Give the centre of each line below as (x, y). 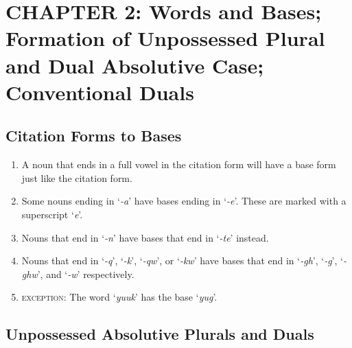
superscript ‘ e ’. (52, 214)
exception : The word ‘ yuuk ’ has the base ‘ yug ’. (119, 297)
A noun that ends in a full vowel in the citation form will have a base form (179, 164)
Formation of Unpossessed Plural (165, 38)
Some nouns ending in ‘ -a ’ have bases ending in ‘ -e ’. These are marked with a (184, 201)
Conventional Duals (100, 92)
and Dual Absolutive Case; (135, 65)
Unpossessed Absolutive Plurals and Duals (160, 334)
